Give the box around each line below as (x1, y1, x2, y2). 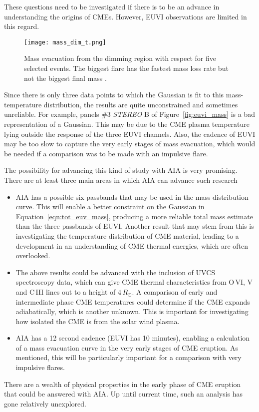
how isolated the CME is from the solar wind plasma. (15, 316, 180, 326)
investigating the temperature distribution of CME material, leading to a (15, 230, 239, 241)
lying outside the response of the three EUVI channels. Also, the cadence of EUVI (4, 128, 256, 139)
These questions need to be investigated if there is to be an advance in (4, 1, 220, 11)
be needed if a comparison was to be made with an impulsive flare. (4, 148, 208, 158)
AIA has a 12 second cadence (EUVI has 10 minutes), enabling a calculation (15, 333, 250, 343)
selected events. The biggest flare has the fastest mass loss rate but (24, 63, 229, 73)
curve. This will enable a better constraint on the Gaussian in (15, 201, 205, 212)
